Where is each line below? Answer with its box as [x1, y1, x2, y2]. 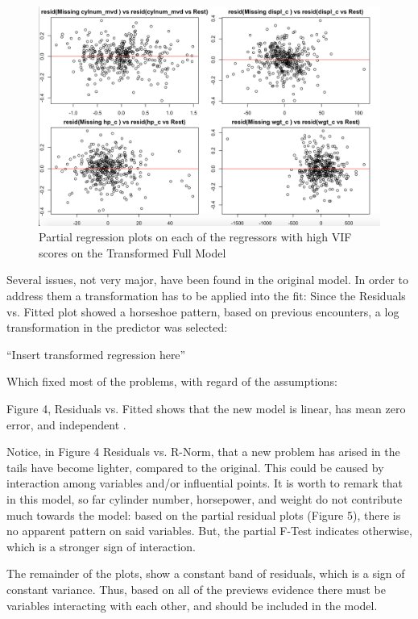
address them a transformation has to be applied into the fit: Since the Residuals [6, 287, 406, 303]
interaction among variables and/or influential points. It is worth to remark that [6, 475, 404, 491]
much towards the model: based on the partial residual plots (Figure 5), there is [6, 506, 401, 523]
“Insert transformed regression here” [6, 345, 186, 362]
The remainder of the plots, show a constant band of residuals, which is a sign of [6, 565, 405, 582]
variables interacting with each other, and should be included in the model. [6, 596, 378, 613]
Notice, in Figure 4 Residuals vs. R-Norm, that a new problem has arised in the [6, 443, 400, 460]
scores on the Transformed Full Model [39, 244, 226, 261]
